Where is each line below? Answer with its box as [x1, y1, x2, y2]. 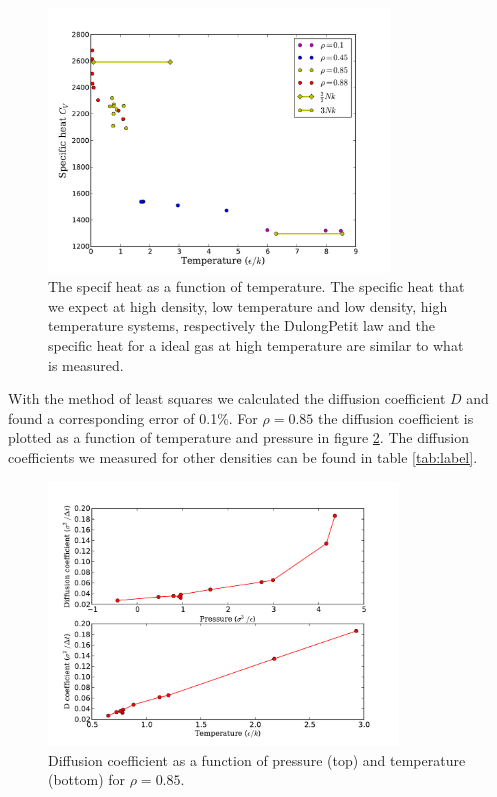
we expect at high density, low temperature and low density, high [48, 295, 448, 316]
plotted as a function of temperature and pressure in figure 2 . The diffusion [8, 427, 469, 448]
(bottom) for [48, 769, 126, 790]
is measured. [48, 354, 124, 375]
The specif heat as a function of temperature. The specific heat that [48, 276, 465, 297]
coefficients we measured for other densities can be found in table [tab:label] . [8, 446, 478, 467]
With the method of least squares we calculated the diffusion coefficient [8, 388, 446, 409]
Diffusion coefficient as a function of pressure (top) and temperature [48, 749, 466, 770]
